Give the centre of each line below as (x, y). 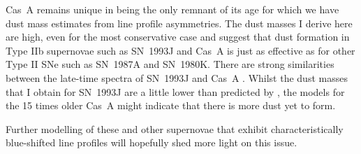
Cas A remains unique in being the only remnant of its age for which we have (172, 9)
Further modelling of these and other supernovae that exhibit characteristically (175, 128)
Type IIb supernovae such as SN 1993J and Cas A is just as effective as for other (180, 50)
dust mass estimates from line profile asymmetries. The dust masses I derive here (179, 23)
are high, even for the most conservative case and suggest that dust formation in (178, 37)
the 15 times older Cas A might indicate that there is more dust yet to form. (171, 105)
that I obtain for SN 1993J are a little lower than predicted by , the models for (175, 91)
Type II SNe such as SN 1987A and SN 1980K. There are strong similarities (170, 64)
